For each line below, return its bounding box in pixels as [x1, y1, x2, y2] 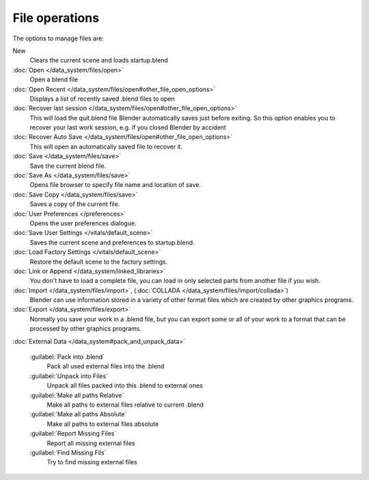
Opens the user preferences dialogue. [29, 219, 137, 227]
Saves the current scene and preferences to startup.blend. [29, 238, 195, 247]
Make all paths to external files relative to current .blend [46, 401, 204, 409]
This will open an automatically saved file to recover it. [29, 142, 183, 151]
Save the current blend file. [29, 162, 107, 170]
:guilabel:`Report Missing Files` [29, 429, 117, 438]
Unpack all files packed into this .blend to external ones [46, 381, 203, 390]
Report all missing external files [46, 439, 135, 447]
